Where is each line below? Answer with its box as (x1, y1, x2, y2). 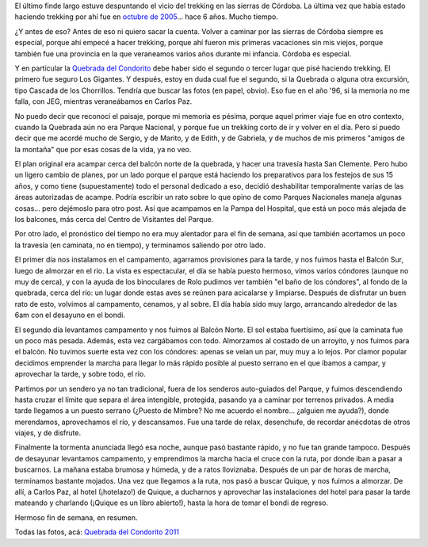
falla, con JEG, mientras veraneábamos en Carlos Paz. (14, 97, 193, 106)
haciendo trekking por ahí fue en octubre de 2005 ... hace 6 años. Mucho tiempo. (14, 12, 279, 21)
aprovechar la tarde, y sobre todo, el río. (14, 369, 146, 379)
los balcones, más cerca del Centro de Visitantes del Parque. (14, 215, 214, 224)
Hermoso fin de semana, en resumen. (14, 512, 138, 522)
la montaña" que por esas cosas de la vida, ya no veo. (14, 144, 192, 154)
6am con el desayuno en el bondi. (14, 310, 126, 320)
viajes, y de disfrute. (14, 428, 82, 438)
